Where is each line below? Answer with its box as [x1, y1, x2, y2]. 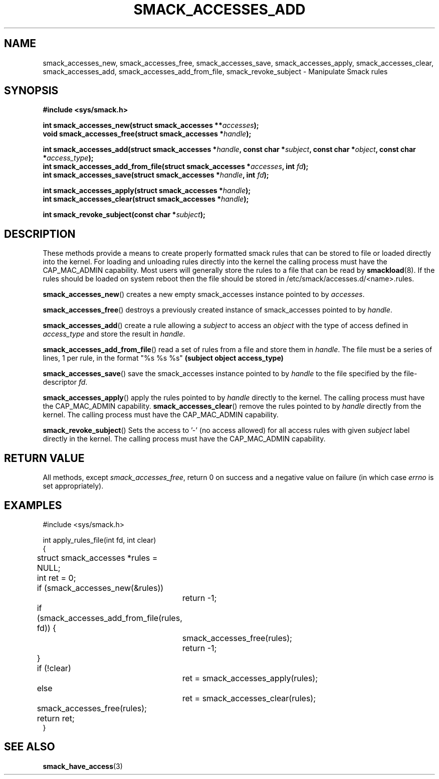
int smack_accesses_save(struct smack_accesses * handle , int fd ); [43, 171, 269, 180]
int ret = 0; [37, 572, 76, 583]
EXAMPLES [4, 499, 62, 512]
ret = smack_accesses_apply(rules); [182, 673, 318, 683]
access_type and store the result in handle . [43, 330, 185, 339]
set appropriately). [43, 482, 104, 491]
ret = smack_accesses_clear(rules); [182, 693, 316, 703]
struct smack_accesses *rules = [37, 552, 158, 563]
